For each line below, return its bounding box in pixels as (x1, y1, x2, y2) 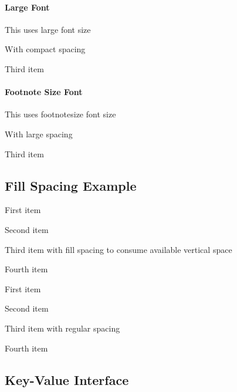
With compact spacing (5, 43, 86, 55)
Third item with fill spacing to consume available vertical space (5, 243, 232, 255)
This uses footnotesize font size (5, 108, 116, 120)
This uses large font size (5, 23, 91, 35)
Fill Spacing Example (5, 176, 137, 194)
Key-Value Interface (5, 370, 129, 388)
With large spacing (5, 127, 73, 140)
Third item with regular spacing (5, 322, 120, 334)
